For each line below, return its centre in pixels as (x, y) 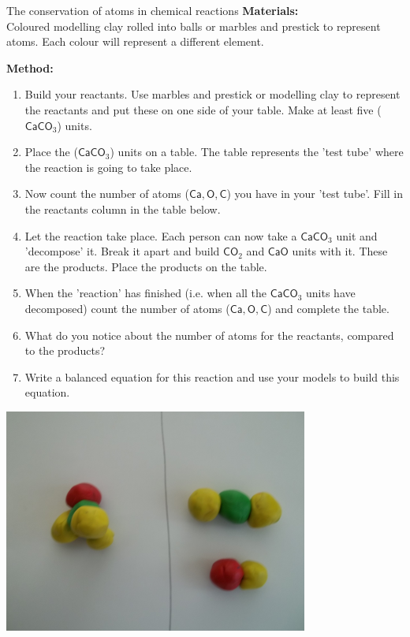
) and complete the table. (328, 308)
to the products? (65, 350)
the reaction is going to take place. (108, 167)
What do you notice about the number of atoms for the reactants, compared (209, 335)
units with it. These (340, 251)
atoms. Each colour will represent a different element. (135, 41)
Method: (30, 67)
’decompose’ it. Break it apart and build (122, 251)
